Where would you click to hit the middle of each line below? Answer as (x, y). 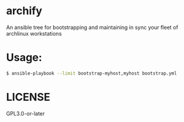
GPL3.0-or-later (26, 113)
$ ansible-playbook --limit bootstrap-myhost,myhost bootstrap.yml (92, 73)
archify (24, 11)
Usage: (24, 58)
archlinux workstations (34, 33)
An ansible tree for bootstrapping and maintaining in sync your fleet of (92, 27)
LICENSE (28, 97)
